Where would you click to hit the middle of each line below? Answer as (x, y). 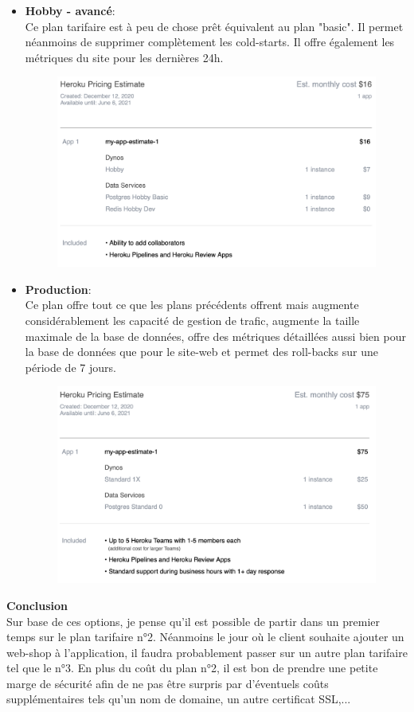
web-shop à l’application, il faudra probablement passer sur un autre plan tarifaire (207, 652)
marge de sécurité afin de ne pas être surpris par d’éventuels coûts (168, 683)
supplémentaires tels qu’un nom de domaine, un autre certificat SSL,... (179, 699)
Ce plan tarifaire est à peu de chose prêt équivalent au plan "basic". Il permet (214, 26)
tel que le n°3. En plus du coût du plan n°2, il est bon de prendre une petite (192, 668)
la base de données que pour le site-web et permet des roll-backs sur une (201, 352)
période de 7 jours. (70, 367)
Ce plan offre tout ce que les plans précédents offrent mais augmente (192, 305)
